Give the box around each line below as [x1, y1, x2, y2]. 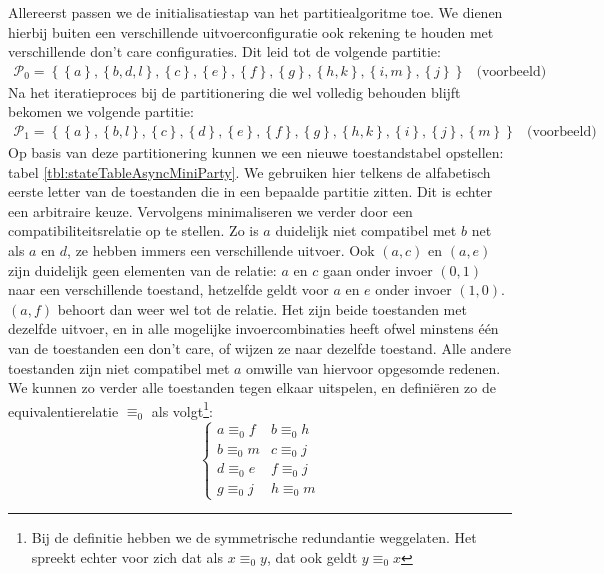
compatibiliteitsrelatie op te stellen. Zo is [8, 220, 259, 241]
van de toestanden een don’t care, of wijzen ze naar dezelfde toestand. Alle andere [8, 337, 512, 358]
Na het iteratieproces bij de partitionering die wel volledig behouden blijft [8, 81, 461, 102]
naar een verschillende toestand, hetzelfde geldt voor [8, 279, 329, 300]
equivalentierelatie [8, 400, 119, 421]
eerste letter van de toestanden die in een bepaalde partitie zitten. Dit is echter [8, 181, 493, 202]
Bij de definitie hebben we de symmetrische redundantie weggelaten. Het [31, 527, 477, 548]
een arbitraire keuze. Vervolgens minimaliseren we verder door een [8, 200, 413, 221]
